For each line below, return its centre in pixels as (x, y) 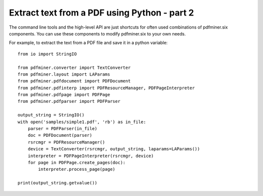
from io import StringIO (47, 54)
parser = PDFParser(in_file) (62, 129)
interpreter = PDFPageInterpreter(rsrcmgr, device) (91, 156)
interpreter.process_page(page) (77, 169)
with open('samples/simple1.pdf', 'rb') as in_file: (82, 122)
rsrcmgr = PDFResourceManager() (66, 142)
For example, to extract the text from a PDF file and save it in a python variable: (88, 43)
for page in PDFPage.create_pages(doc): (77, 162)
